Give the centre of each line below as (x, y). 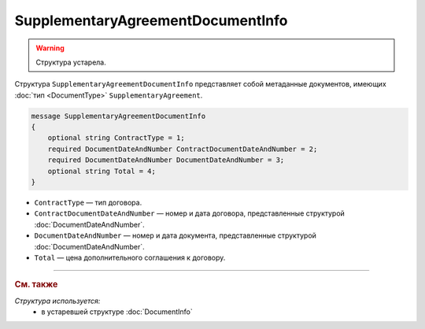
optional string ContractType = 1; (116, 138)
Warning (50, 48)
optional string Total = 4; (102, 171)
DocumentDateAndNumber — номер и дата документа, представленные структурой (175, 235)
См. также (36, 285)
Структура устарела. (71, 62)
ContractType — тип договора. (88, 203)
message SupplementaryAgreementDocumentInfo (118, 116)
